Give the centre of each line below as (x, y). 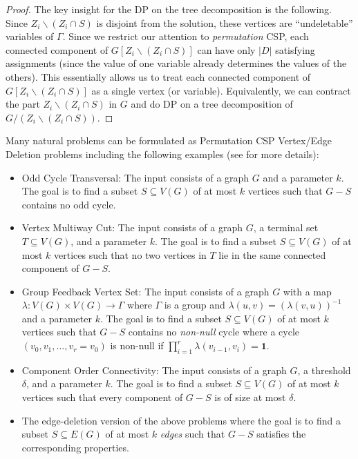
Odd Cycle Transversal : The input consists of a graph (135, 177)
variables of (30, 36)
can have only (226, 49)
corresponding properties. (75, 447)
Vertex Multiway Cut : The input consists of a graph (132, 227)
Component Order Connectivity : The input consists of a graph (154, 370)
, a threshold (324, 370)
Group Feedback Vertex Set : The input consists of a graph (145, 291)
